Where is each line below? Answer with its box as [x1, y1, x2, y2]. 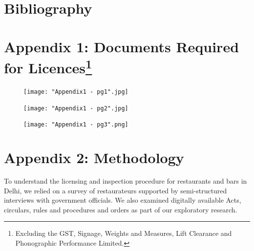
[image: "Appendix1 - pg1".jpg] [23, 88, 128, 96]
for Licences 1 [4, 55, 92, 78]
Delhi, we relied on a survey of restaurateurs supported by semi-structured [4, 185, 227, 195]
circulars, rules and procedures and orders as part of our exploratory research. [4, 204, 237, 214]
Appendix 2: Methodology [4, 147, 184, 167]
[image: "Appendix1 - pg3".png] [23, 121, 128, 128]
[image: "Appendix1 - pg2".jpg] [23, 105, 128, 112]
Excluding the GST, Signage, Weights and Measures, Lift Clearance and [15, 228, 232, 238]
